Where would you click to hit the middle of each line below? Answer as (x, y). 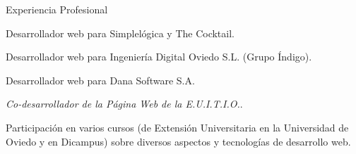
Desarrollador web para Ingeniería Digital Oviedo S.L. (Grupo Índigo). (159, 57)
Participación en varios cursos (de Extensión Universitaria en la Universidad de (177, 127)
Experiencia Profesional (57, 9)
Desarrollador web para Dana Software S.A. (100, 80)
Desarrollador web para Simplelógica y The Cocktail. (120, 33)
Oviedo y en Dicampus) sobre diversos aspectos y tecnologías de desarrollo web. (178, 141)
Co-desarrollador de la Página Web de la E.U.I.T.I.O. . (124, 104)
